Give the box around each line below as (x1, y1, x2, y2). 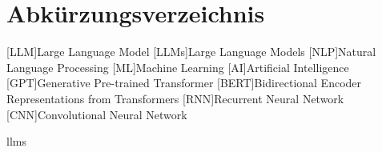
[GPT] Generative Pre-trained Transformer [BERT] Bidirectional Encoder (6, 74, 362, 91)
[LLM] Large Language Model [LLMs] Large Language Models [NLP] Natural (6, 43, 376, 60)
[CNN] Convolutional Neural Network (6, 106, 187, 122)
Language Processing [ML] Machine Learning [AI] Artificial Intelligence (6, 58, 349, 75)
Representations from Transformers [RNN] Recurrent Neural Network (6, 90, 344, 106)
